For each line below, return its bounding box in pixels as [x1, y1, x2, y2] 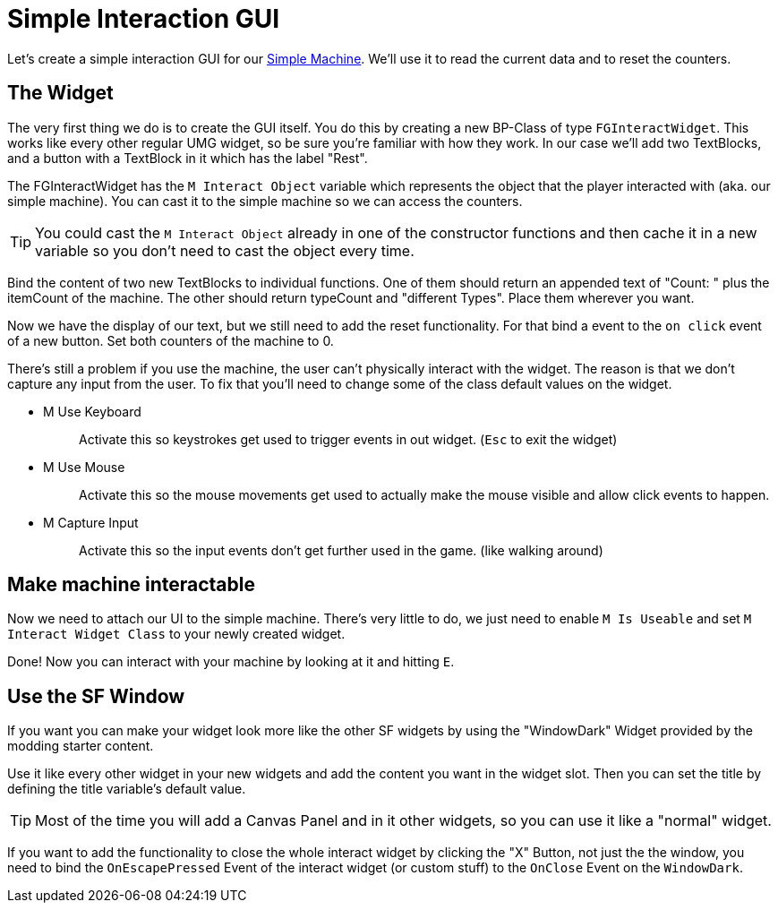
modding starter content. [7, 738, 154, 754]
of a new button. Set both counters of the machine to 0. [7, 332, 334, 348]
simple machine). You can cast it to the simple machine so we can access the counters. [7, 193, 523, 209]
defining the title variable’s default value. [7, 781, 246, 797]
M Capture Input [43, 514, 139, 530]
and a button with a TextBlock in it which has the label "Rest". [7, 150, 368, 166]
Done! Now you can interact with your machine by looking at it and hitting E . [7, 654, 455, 670]
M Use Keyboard [43, 403, 141, 419]
